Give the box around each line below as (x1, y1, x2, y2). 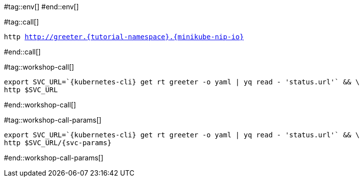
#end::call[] (4, 48, 41, 56)
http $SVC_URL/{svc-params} (4, 139, 112, 147)
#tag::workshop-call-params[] (4, 116, 102, 124)
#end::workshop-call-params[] (4, 154, 104, 162)
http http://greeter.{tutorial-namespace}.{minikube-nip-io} (4, 33, 244, 41)
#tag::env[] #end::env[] (4, 2, 79, 11)
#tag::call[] (4, 18, 39, 26)
